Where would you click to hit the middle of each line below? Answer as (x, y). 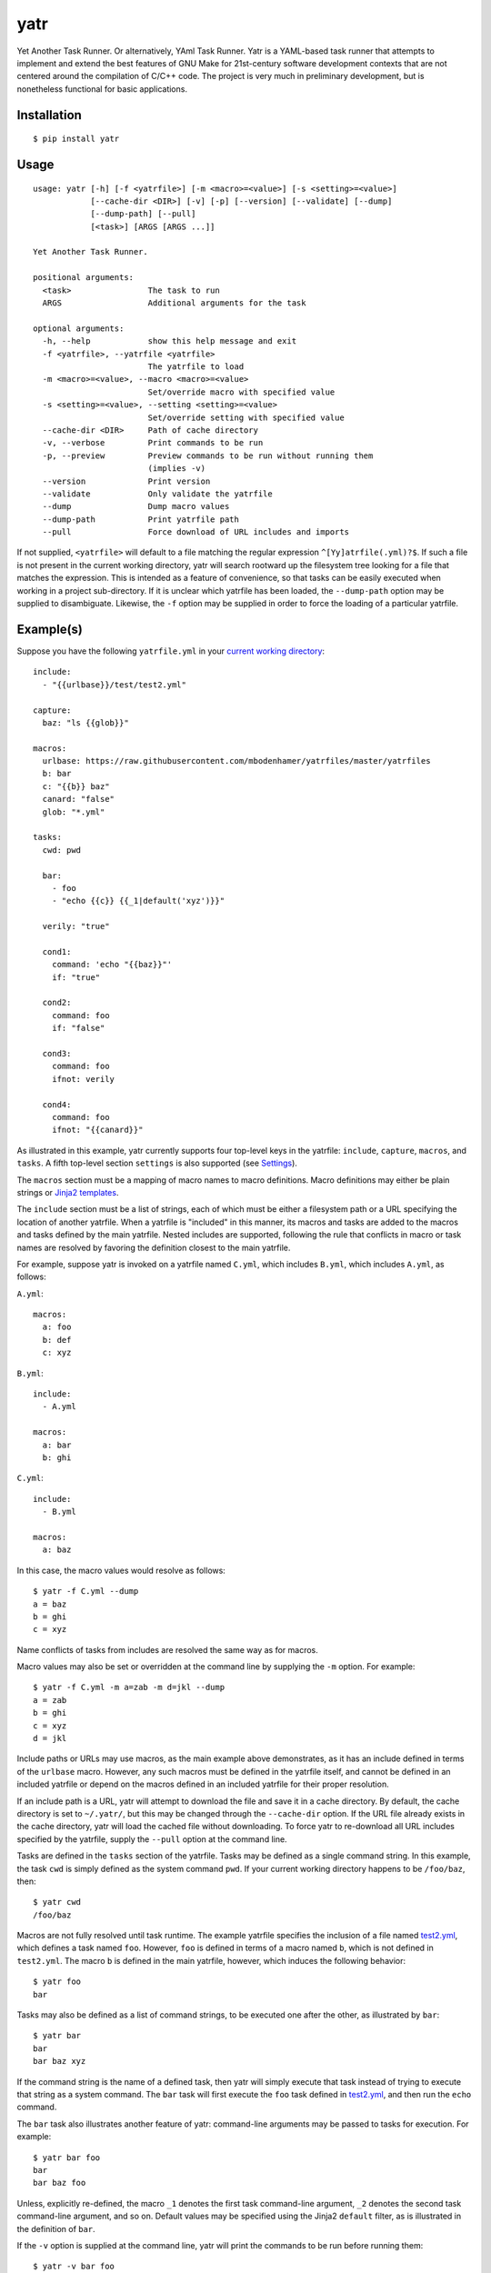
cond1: (57, 951)
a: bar (57, 1445)
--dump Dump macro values (136, 506)
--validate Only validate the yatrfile (157, 494)
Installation (49, 115)
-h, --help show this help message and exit (170, 341)
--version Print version (126, 481)
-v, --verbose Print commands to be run (153, 443)
